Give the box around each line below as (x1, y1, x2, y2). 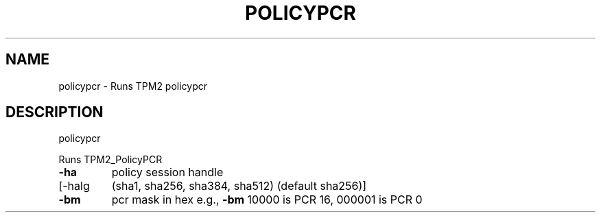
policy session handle (111, 165, 224, 180)
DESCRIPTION (5, 104, 104, 121)
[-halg (58, 179, 90, 193)
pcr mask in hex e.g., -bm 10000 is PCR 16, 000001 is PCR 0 (111, 193, 423, 207)
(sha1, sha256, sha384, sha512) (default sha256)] (111, 179, 367, 193)
